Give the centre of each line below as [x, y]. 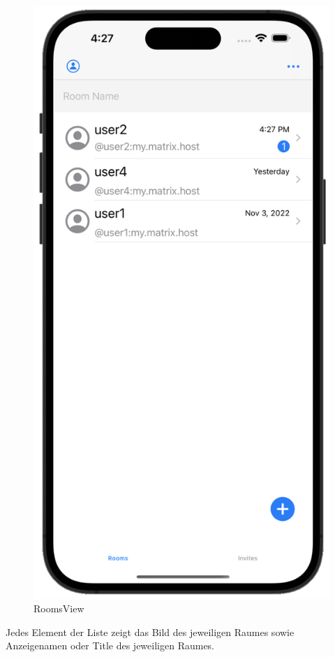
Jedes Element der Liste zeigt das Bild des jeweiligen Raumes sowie [150, 632]
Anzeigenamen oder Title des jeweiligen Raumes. [110, 645]
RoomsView [59, 608]
